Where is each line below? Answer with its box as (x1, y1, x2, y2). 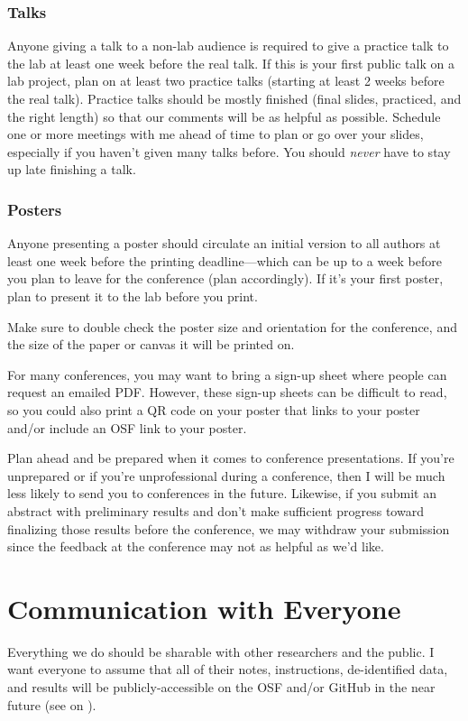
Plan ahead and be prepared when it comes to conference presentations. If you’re (7, 448, 454, 467)
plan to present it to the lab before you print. (7, 286, 258, 305)
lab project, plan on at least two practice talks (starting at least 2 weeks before (7, 71, 445, 90)
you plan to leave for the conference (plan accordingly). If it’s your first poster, (7, 269, 444, 288)
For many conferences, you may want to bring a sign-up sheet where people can (7, 365, 447, 384)
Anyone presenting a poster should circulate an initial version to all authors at (7, 234, 441, 253)
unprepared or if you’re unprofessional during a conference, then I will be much (7, 466, 445, 485)
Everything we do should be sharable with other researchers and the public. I (7, 642, 435, 661)
